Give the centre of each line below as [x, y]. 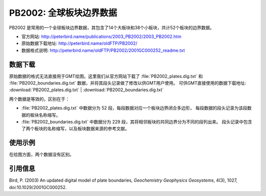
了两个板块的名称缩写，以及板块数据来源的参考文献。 [75, 129]
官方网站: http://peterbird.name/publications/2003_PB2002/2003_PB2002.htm [101, 36]
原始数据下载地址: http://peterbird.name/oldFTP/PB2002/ [79, 43]
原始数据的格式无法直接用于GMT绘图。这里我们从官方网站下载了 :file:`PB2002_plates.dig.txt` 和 [106, 76]
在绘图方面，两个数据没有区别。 [41, 155]
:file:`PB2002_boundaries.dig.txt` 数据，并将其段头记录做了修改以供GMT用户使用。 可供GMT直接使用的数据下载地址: [128, 83]
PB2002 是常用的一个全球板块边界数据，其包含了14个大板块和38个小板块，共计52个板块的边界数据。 [112, 28]
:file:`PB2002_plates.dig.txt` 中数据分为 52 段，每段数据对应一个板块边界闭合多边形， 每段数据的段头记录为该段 [134, 108]
